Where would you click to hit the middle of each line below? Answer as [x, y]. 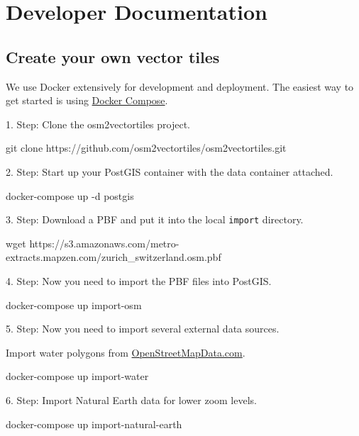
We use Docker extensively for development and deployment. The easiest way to [180, 86]
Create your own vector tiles [113, 56]
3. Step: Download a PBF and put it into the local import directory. [155, 219]
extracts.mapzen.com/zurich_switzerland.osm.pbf [114, 257]
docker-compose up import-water [77, 376]
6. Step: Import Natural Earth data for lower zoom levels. [131, 399]
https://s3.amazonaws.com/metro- [104, 243]
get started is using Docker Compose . [87, 100]
